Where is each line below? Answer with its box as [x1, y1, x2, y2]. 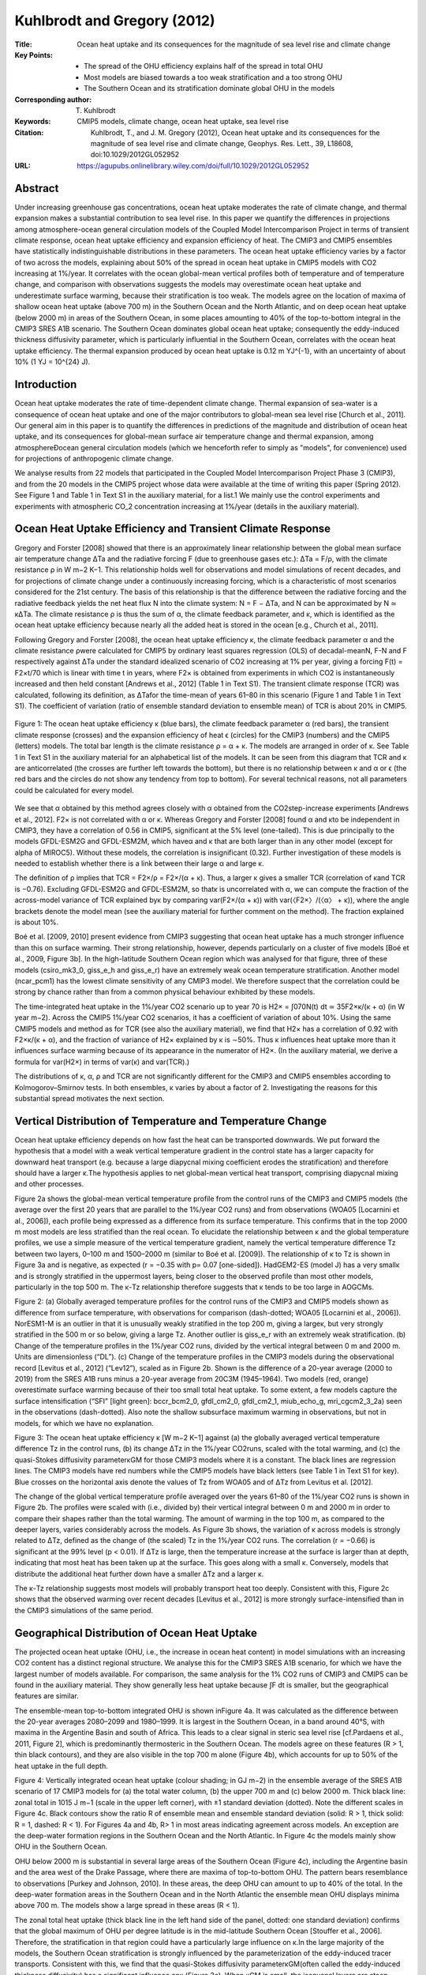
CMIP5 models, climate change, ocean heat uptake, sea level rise [77, 117, 290, 126]
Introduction [14, 378, 77, 391]
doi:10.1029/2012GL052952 [91, 150, 180, 160]
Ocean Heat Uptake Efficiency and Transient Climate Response [14, 522, 331, 536]
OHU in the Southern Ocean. [14, 1841, 108, 1852]
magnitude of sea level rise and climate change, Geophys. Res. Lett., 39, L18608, [91, 139, 353, 149]
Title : [14, 39, 33, 49]
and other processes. [14, 1179, 84, 1189]
